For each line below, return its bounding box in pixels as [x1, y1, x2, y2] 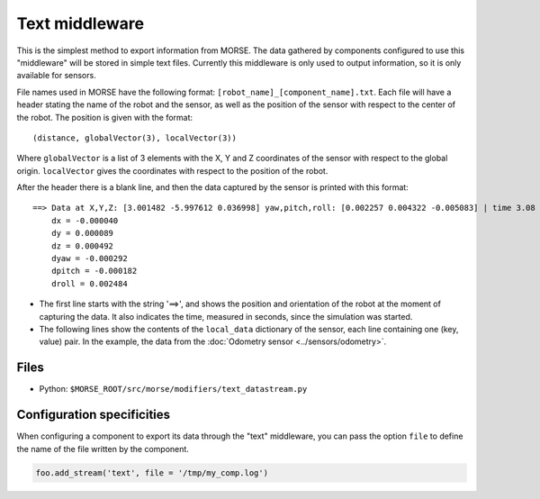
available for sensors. [16, 70, 96, 81]
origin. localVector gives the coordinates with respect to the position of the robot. [16, 165, 328, 176]
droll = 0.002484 [50, 278, 128, 288]
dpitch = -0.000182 [50, 266, 138, 277]
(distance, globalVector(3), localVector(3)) [32, 132, 238, 143]
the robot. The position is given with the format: [16, 112, 193, 122]
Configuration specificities [16, 407, 171, 422]
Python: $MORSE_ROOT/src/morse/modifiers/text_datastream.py [39, 384, 308, 395]
